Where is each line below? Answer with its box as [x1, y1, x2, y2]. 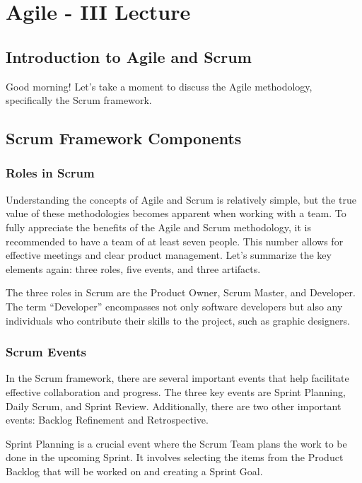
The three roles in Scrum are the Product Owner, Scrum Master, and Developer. [6, 285, 356, 300]
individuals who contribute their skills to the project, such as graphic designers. [6, 313, 350, 327]
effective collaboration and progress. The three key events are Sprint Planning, [6, 384, 346, 399]
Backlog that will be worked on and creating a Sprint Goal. [6, 463, 263, 478]
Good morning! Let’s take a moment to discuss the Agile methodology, [6, 78, 313, 93]
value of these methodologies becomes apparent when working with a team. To [6, 206, 346, 221]
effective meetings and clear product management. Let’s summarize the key [6, 248, 332, 262]
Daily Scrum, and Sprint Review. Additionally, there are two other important [6, 398, 341, 413]
